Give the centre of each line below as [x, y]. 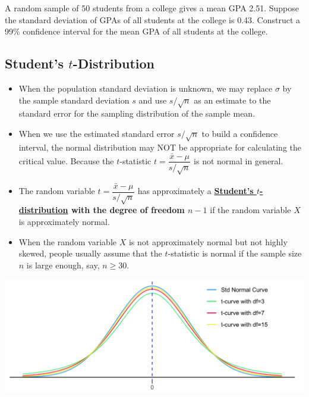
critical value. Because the [66, 160]
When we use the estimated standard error [97, 133]
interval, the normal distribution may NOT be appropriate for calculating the [160, 147]
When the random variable [68, 241]
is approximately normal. [64, 221]
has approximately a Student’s [196, 191]
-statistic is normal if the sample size [235, 253]
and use [153, 100]
